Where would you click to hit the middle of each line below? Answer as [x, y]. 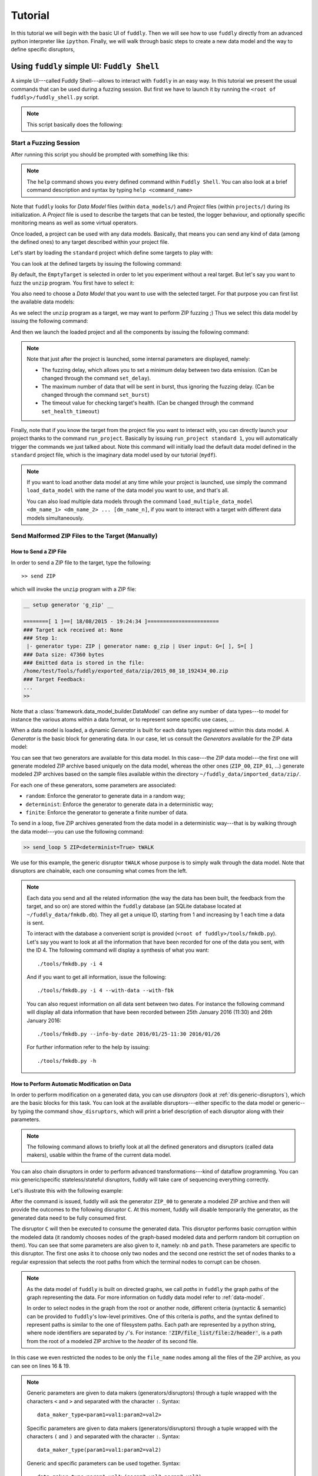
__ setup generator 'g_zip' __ [69, 605]
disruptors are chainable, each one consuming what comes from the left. [99, 871]
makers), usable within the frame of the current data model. [99, 1155]
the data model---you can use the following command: [77, 831]
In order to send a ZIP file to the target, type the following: [81, 562]
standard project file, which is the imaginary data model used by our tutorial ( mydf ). [114, 455]
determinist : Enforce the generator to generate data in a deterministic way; [120, 804]
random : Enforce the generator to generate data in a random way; [105, 796]
